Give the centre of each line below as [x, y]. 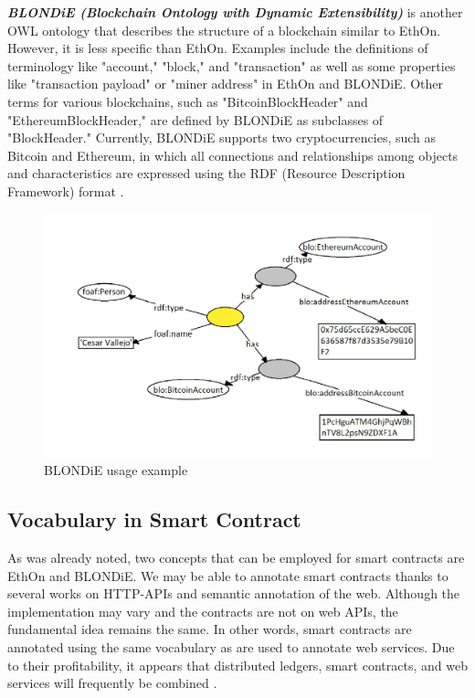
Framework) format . [66, 190]
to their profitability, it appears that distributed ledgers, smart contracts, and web [237, 665]
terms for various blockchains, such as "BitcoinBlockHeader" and [188, 101]
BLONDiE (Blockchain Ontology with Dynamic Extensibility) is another [235, 12]
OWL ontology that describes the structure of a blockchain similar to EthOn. [224, 30]
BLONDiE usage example [116, 470]
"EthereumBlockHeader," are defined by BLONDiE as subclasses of [195, 119]
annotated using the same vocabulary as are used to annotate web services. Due [231, 646]
